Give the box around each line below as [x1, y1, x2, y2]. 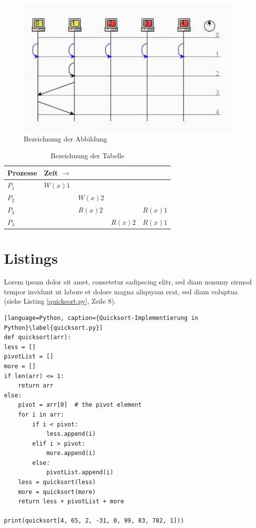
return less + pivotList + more [18, 498, 124, 505]
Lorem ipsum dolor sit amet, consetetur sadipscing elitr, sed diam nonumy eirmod [4, 277, 252, 287]
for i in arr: [18, 411, 64, 418]
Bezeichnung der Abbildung [24, 134, 108, 144]
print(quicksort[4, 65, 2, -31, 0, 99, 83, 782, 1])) [4, 517, 184, 525]
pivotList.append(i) [46, 469, 113, 476]
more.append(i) [46, 450, 96, 457]
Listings [4, 248, 58, 268]
